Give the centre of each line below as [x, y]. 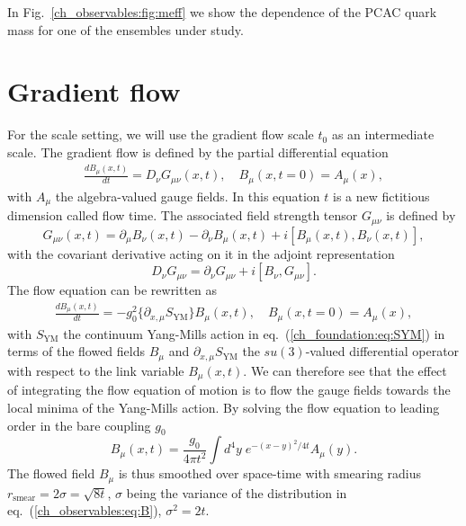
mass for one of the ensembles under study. [125, 29]
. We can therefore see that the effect [345, 370]
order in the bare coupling [79, 425]
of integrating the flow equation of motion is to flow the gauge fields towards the [229, 390]
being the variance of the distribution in [237, 492]
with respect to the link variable [96, 370]
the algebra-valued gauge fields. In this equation [188, 196]
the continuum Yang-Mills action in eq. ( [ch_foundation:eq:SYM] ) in [254, 333]
